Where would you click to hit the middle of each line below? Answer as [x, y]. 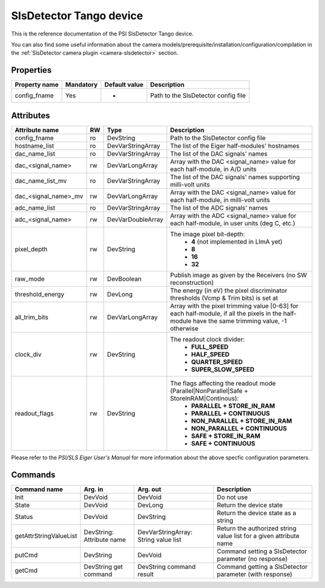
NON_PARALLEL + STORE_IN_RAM [242, 421]
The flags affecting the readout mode [223, 383]
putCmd [26, 555]
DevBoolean [124, 278]
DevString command [166, 566]
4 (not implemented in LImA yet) [237, 242]
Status [24, 516]
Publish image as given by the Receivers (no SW [238, 275]
